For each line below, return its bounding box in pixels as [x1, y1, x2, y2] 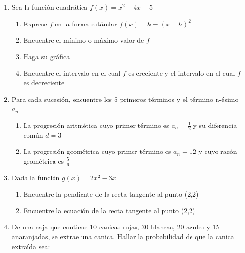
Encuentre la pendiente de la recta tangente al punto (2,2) [23, 189, 199, 199]
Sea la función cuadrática [11, 2, 88, 12]
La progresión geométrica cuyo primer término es [23, 146, 171, 156]
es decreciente [23, 77, 65, 87]
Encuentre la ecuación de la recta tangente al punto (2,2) [23, 205, 195, 215]
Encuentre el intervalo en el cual [23, 68, 121, 78]
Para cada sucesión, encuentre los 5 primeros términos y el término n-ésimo [11, 94, 239, 104]
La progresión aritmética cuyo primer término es [23, 120, 169, 130]
